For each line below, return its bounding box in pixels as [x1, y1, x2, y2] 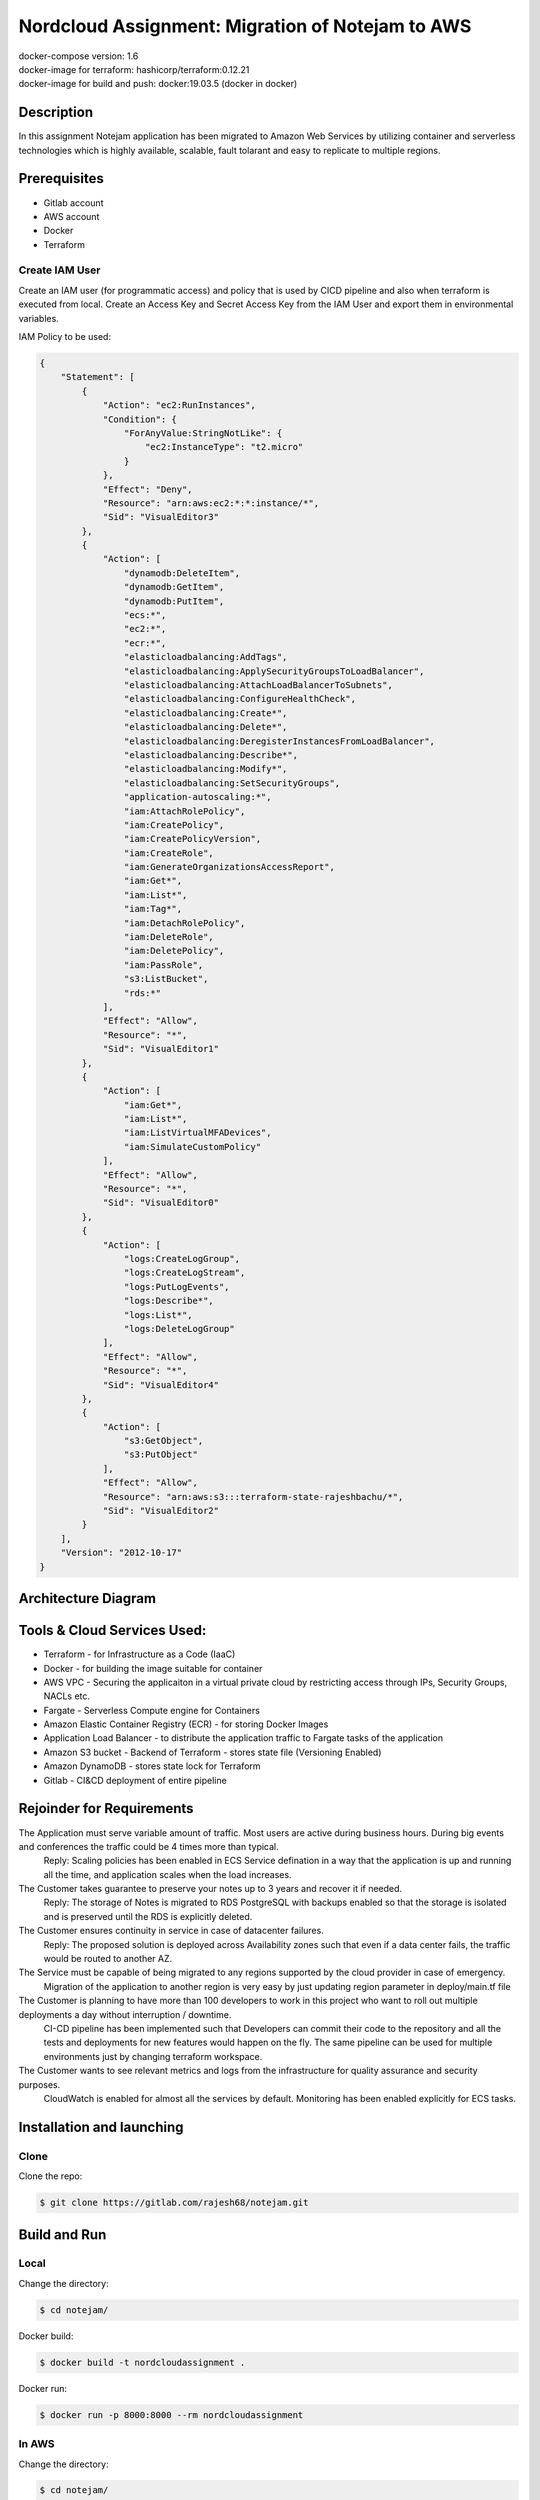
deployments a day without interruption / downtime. [18, 2008, 232, 2020]
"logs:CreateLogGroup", [123, 1253, 240, 1264]
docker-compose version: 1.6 [18, 50, 139, 62]
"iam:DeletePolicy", [123, 945, 225, 957]
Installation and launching [18, 2118, 184, 2135]
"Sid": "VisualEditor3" [102, 511, 220, 523]
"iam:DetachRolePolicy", [123, 917, 246, 929]
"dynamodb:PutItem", [123, 595, 225, 607]
